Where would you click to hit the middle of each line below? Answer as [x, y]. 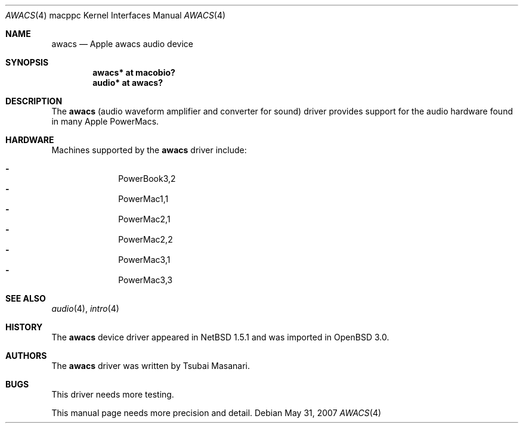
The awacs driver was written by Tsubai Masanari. [151, 366]
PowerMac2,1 [144, 219]
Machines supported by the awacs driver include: [149, 150]
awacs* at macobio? [134, 72]
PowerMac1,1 [143, 199]
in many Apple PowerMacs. [105, 121]
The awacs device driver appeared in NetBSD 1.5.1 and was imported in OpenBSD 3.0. [220, 337]
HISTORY [24, 327]
